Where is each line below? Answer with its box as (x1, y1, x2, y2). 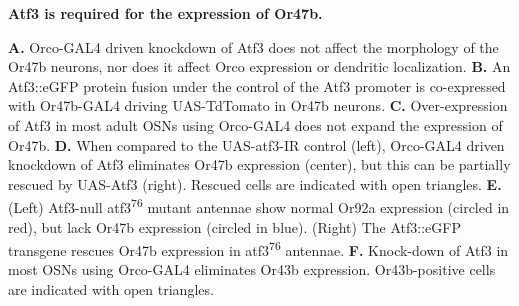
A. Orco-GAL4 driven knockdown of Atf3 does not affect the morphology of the (8, 36, 499, 57)
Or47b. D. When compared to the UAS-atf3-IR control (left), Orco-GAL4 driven (8, 134, 505, 155)
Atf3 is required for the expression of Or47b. (8, 3, 323, 23)
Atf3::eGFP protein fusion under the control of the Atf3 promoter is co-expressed (8, 75, 506, 96)
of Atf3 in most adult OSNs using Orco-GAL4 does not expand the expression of (8, 114, 503, 135)
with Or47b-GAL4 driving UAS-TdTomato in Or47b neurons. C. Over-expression (8, 95, 508, 116)
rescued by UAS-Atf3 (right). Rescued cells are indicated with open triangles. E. (8, 173, 502, 194)
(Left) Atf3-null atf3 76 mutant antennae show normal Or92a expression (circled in (8, 194, 510, 217)
